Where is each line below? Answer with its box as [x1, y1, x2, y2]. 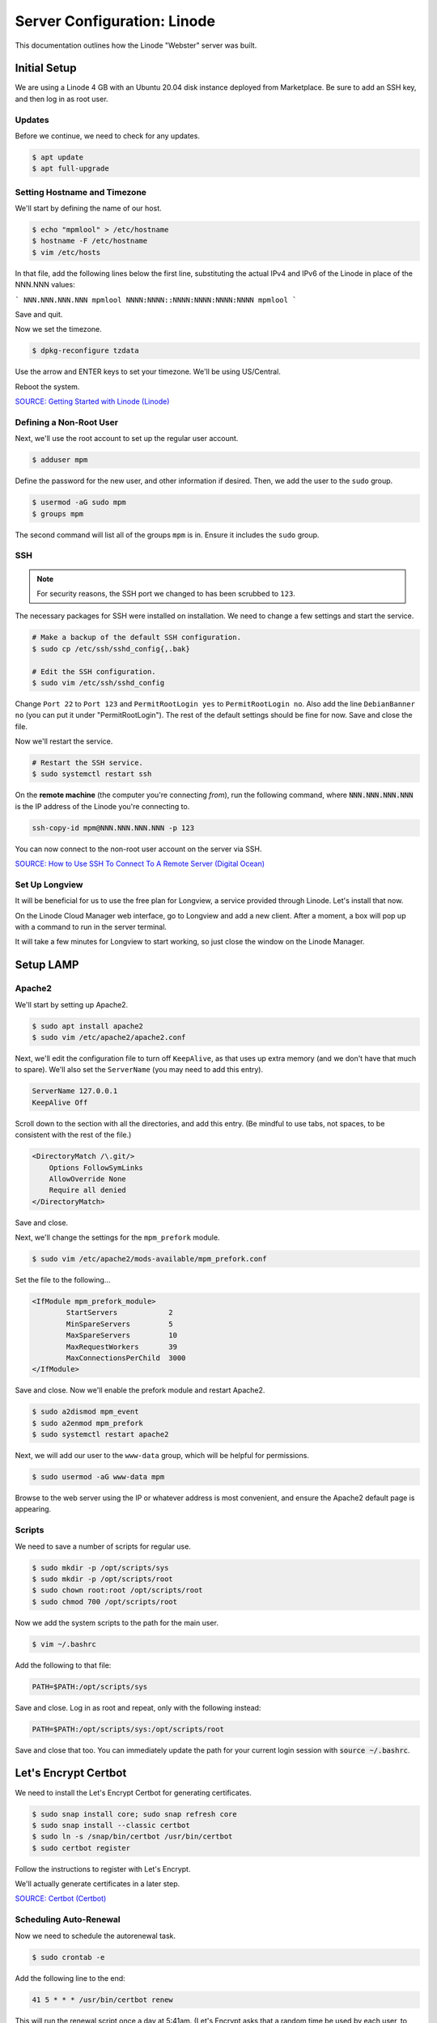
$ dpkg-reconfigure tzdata [32, 346, 139, 355]
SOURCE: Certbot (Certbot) [15, 1894, 107, 1903]
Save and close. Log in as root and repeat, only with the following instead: [15, 1703, 261, 1712]
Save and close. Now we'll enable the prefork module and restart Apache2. [15, 1385, 265, 1395]
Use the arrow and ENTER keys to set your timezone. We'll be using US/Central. [15, 367, 281, 376]
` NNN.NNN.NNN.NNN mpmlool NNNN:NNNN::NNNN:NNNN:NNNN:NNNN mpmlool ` [15, 295, 297, 304]
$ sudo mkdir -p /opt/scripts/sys [32, 1563, 169, 1572]
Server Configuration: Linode [15, 12, 216, 30]
